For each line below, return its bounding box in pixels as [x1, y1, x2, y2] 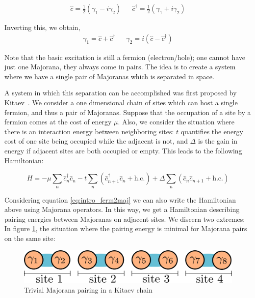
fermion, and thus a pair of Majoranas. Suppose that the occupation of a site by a [4, 107, 251, 117]
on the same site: [4, 233, 55, 243]
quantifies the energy [180, 126, 244, 136]
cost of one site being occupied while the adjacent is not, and [4, 136, 188, 146]
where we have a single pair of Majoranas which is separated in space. [4, 71, 214, 81]
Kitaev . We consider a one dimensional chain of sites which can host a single [4, 97, 238, 108]
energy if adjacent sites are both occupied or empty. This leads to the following [4, 146, 242, 155]
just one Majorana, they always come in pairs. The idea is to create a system [4, 61, 236, 72]
